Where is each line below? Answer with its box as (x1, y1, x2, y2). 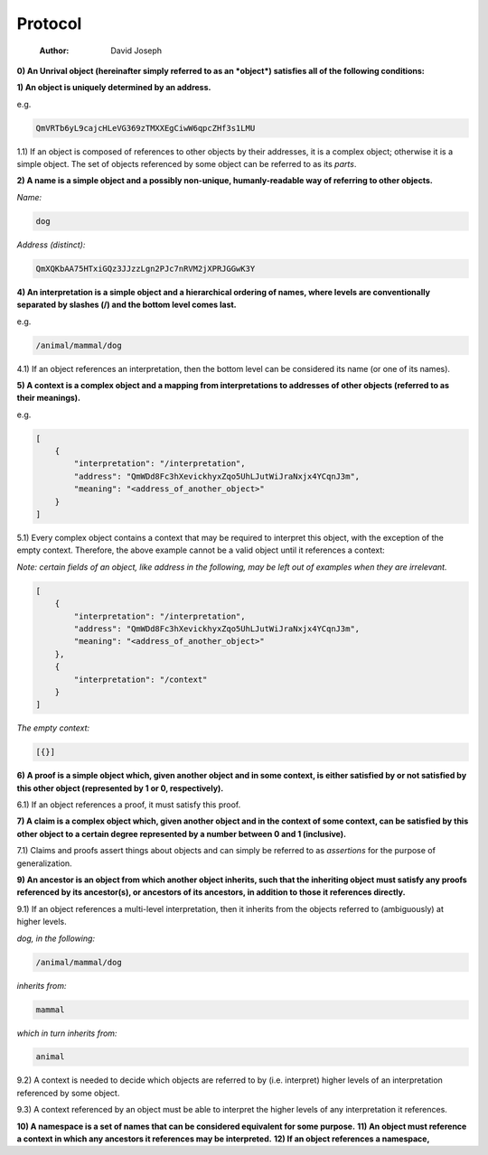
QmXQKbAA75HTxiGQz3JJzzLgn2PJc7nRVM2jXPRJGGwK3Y (35, 263, 256, 274)
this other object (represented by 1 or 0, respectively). (16, 782, 224, 794)
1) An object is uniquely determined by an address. (16, 82, 211, 93)
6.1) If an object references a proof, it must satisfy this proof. (16, 799, 241, 810)
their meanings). (16, 393, 81, 404)
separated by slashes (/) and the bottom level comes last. (16, 299, 237, 311)
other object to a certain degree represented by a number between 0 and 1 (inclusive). (16, 828, 347, 839)
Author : (39, 45, 70, 56)
